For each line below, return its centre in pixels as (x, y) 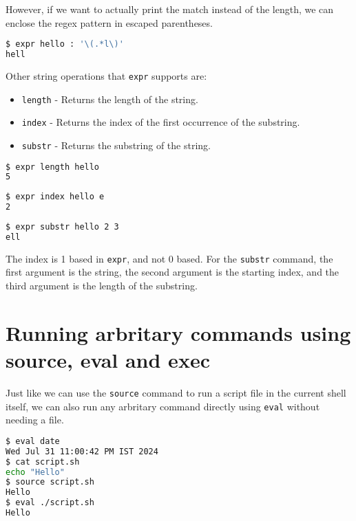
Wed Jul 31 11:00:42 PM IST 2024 (82, 451)
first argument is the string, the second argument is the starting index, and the (172, 272)
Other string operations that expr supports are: (106, 75)
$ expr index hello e (55, 197)
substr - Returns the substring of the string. (116, 145)
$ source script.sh (50, 482)
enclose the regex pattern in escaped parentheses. (109, 22)
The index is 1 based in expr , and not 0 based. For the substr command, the (169, 258)
